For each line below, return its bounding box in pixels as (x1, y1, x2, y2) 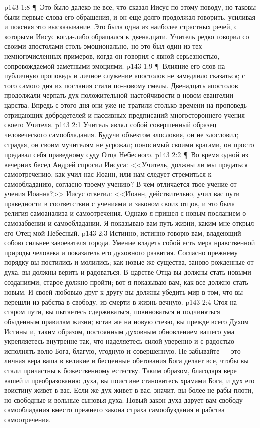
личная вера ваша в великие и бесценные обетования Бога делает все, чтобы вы (4, 355, 249, 366)
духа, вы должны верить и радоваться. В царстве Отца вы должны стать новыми (4, 267, 251, 277)
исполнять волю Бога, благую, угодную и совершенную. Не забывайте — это (4, 345, 241, 356)
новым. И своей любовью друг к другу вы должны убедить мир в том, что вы (4, 287, 243, 297)
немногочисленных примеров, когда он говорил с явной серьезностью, (4, 50, 220, 61)
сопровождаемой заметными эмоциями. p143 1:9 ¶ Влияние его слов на (4, 60, 225, 71)
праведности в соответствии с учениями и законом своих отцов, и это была (4, 198, 235, 208)
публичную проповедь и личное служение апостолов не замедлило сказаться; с (4, 70, 245, 81)
